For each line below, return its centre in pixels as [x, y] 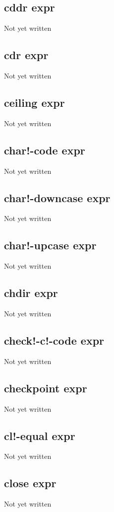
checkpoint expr [46, 388]
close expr [30, 483]
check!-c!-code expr [54, 340]
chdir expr [31, 293]
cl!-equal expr [40, 435]
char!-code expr [45, 150]
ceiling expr [34, 102]
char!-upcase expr [50, 245]
